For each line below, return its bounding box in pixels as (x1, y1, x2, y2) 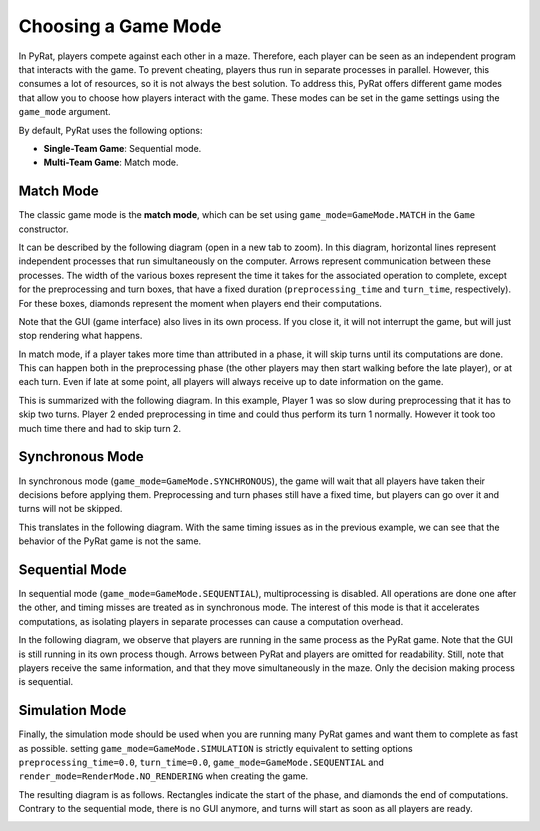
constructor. (18, 223, 69, 235)
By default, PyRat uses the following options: (18, 124, 204, 136)
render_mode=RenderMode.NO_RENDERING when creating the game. (18, 770, 309, 782)
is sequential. (18, 676, 74, 688)
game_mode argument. (18, 106, 111, 118)
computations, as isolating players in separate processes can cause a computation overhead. (18, 615, 404, 627)
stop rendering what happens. (18, 330, 143, 342)
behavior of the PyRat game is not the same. (18, 535, 202, 547)
